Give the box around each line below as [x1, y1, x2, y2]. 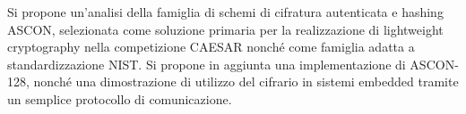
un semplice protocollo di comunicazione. [7, 89, 232, 108]
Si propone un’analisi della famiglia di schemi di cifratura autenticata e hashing [7, 3, 444, 20]
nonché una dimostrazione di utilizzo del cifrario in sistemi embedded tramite [33, 72, 459, 91]
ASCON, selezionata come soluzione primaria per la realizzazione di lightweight [7, 20, 444, 38]
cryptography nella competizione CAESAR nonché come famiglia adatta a [7, 37, 415, 56]
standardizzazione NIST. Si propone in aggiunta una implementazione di [7, 54, 406, 73]
